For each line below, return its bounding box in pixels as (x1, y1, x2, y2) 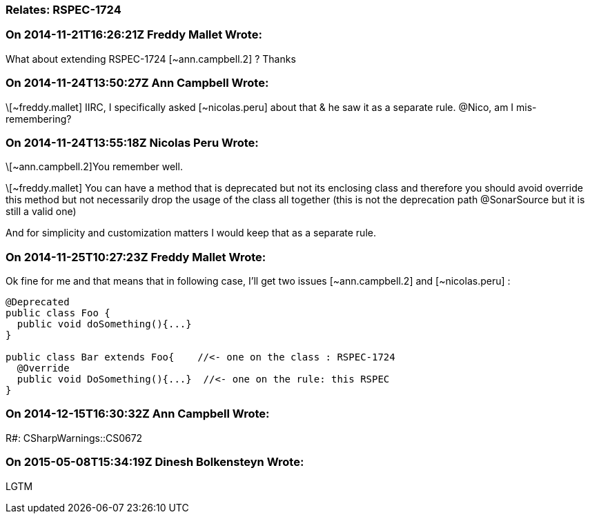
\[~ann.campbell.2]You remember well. (6, 161, 183, 173)
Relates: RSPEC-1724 (6, 3, 121, 17)
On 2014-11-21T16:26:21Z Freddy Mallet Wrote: (6, 28, 262, 42)
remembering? (6, 112, 72, 125)
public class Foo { (6, 307, 110, 318)
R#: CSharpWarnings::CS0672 (6, 431, 143, 444)
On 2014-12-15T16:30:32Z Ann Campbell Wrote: (6, 407, 270, 421)
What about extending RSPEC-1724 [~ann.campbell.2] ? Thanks (6, 52, 296, 65)
